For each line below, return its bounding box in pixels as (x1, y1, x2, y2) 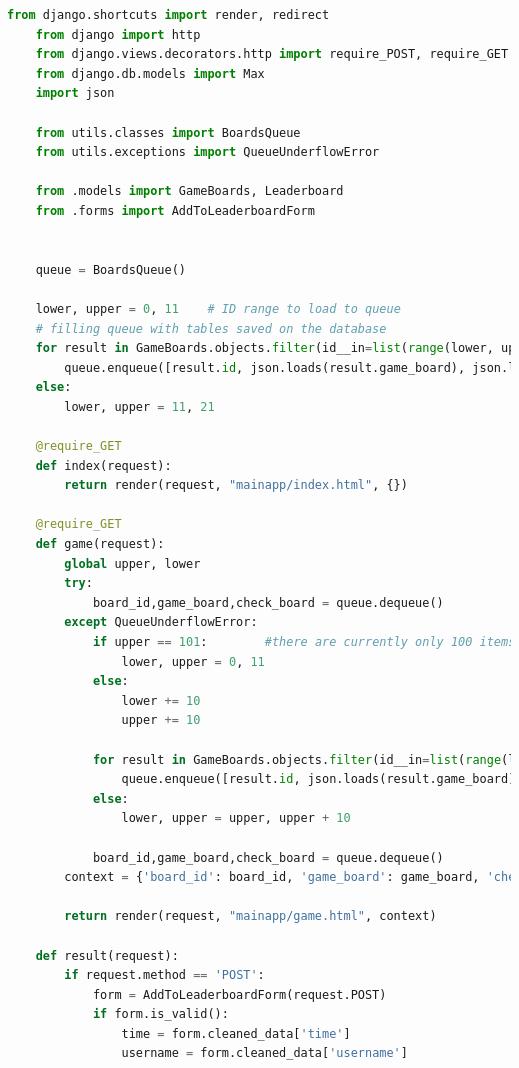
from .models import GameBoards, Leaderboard (35, 184, 344, 199)
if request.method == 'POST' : (64, 968, 265, 983)
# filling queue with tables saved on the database (35, 321, 387, 336)
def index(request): (35, 458, 172, 473)
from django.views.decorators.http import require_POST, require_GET (35, 47, 509, 62)
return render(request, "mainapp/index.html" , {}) (64, 478, 408, 493)
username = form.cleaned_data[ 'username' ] (121, 1046, 408, 1061)
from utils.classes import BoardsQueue (35, 125, 301, 140)
